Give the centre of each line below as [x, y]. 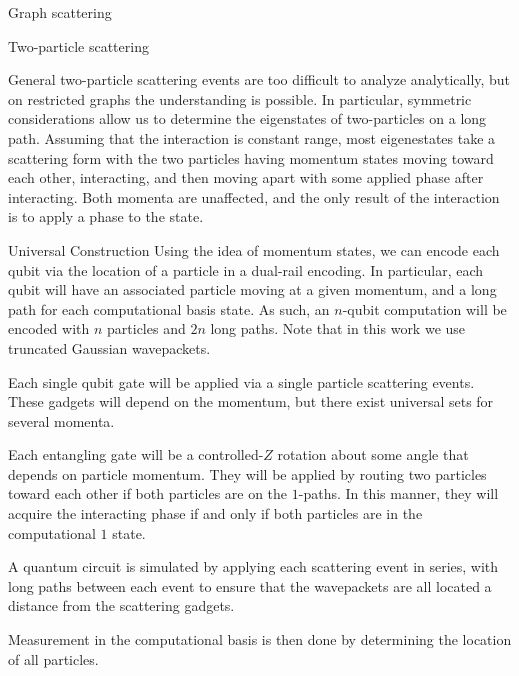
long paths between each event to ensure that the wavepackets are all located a [250, 585]
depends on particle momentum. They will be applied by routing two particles [247, 473]
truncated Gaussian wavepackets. [109, 347]
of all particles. [53, 658]
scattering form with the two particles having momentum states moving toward [251, 157]
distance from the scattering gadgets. [121, 605]
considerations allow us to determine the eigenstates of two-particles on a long [247, 118]
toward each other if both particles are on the [148, 493]
